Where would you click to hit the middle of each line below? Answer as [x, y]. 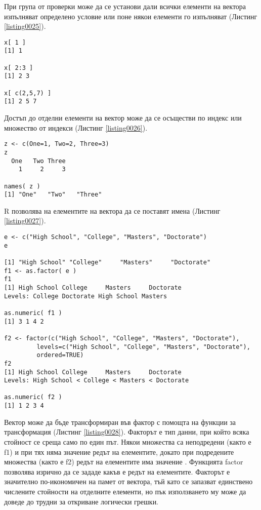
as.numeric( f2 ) [33, 397]
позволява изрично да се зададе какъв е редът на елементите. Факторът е [117, 471]
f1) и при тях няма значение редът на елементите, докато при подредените [119, 452]
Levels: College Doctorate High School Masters [86, 296]
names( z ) [22, 186]
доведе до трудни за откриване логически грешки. [81, 501]
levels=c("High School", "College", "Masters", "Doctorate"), [143, 347]
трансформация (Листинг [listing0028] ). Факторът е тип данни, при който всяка [127, 432]
